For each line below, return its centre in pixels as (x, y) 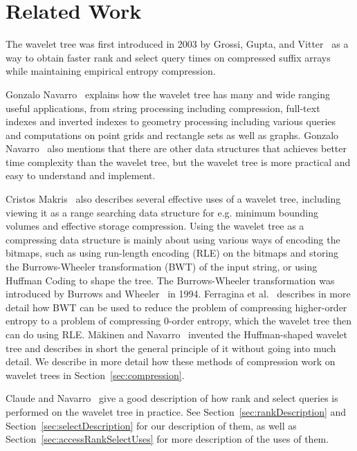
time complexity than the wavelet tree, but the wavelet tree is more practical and (178, 162)
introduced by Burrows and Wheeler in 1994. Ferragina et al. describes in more (178, 294)
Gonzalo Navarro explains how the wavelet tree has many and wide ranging (168, 94)
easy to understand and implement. (81, 175)
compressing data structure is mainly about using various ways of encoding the (173, 239)
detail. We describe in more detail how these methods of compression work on (171, 361)
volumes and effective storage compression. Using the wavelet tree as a (155, 226)
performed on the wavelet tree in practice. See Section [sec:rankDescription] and (176, 411)
